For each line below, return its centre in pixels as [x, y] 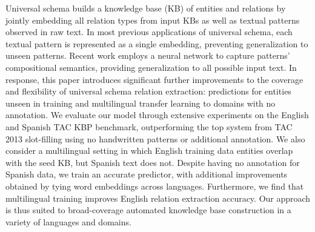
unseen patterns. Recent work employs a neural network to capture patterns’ [148, 55]
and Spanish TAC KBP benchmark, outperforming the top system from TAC [149, 126]
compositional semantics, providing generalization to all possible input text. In [151, 67]
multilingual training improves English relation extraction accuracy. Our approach [158, 198]
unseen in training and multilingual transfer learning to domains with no [141, 103]
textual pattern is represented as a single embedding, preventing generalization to [157, 43]
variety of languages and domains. [68, 221]
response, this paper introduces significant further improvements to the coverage [154, 79]
